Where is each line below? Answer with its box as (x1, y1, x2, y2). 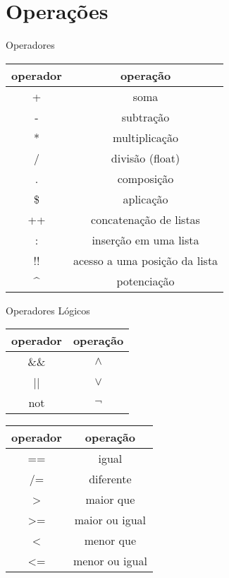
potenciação (116, 272, 175, 289)
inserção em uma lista (92, 231, 199, 248)
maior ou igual (74, 512, 147, 529)
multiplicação (113, 129, 178, 146)
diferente (89, 471, 132, 488)
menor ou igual (73, 553, 147, 570)
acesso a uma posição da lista (73, 252, 218, 269)
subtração (121, 108, 170, 125)
